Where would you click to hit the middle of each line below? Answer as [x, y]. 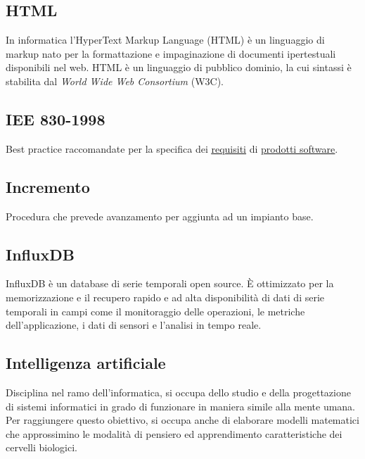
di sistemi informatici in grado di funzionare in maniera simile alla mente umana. [181, 406]
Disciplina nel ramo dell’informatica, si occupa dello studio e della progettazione [178, 392]
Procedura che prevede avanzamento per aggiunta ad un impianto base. [160, 216]
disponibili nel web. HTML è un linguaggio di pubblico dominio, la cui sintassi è [179, 67]
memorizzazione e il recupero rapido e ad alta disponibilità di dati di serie [165, 297]
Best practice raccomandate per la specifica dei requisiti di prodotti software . [172, 148]
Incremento [48, 186]
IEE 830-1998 [56, 119]
